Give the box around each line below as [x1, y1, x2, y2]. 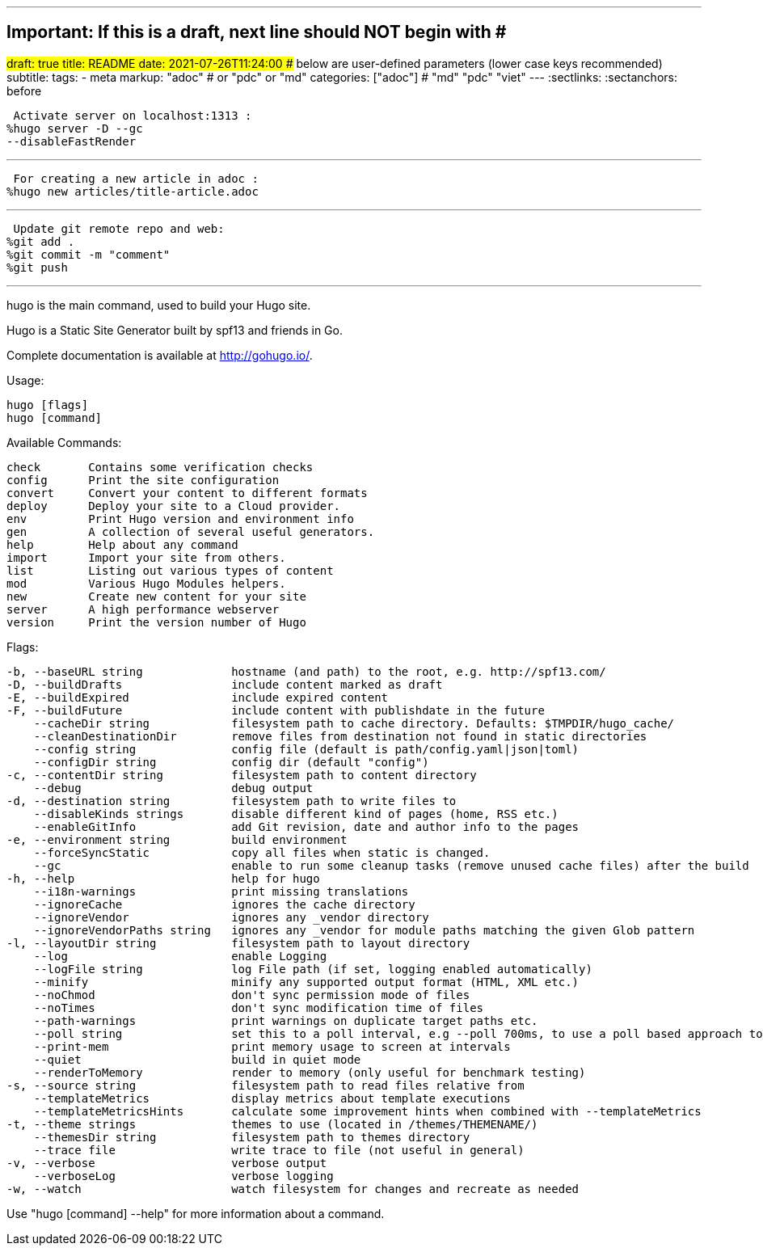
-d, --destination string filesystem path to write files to [6, 794, 457, 807]
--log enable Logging [33, 949, 327, 963]
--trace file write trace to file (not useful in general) [33, 1143, 525, 1157]
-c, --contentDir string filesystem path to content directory [6, 768, 477, 782]
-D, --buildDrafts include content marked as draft [6, 677, 443, 691]
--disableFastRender [6, 134, 137, 148]
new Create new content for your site [6, 589, 306, 603]
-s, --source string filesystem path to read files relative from [6, 1078, 525, 1092]
